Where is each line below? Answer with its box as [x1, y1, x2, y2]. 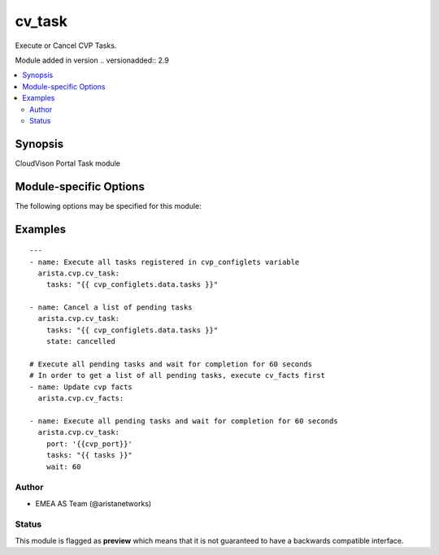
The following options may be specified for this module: [15, 201, 202, 210]
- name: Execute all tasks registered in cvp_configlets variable [29, 257, 300, 267]
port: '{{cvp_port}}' [46, 439, 133, 449]
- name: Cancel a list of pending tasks [29, 303, 193, 312]
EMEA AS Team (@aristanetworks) [35, 498, 152, 508]
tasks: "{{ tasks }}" [46, 451, 133, 460]
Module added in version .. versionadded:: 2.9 [15, 55, 170, 65]
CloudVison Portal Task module [15, 158, 121, 168]
